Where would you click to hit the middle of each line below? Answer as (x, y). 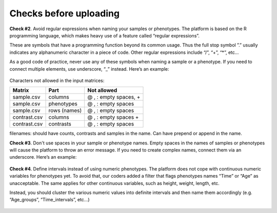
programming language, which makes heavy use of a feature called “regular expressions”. (105, 35)
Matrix (21, 91)
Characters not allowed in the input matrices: (57, 80)
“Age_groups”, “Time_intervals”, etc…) (50, 200)
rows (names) (65, 111)
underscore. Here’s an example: (43, 157)
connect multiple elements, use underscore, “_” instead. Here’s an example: (89, 69)
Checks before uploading (65, 13)
